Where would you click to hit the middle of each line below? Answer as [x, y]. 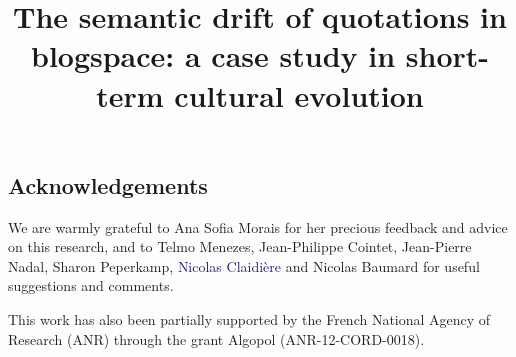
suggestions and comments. [91, 285]
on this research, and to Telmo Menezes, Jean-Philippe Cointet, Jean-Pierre [240, 246]
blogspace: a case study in [213, 55]
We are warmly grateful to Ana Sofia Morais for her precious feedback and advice [258, 226]
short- [447, 55]
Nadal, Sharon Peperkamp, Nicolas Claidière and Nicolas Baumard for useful [244, 265]
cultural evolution [299, 94]
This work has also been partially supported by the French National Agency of [249, 318]
